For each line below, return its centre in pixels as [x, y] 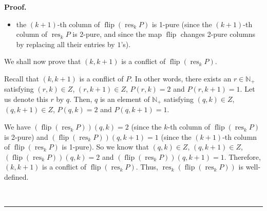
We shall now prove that [43, 61]
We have [17, 127]
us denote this [26, 99]
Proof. [15, 7]
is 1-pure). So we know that [105, 147]
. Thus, [147, 167]
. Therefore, [242, 156]
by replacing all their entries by [65, 44]
